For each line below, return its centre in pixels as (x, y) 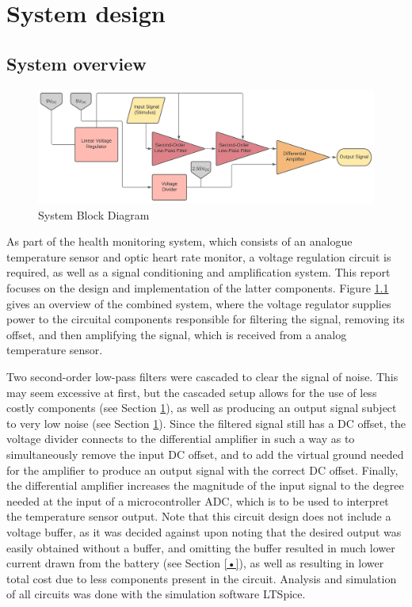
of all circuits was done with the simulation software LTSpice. (156, 594)
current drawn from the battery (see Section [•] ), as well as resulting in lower (195, 563)
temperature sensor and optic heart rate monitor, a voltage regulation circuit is (199, 256)
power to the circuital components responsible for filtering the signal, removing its (206, 319)
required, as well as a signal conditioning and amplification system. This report (198, 272)
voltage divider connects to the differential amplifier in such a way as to (181, 439)
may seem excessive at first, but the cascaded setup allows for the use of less (192, 392)
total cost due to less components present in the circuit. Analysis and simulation (202, 578)
